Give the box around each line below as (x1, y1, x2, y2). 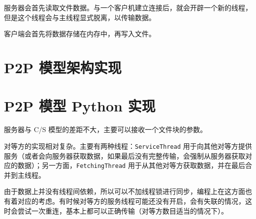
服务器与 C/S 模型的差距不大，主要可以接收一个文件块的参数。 (4, 124, 207, 135)
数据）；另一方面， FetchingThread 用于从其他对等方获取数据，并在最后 (17, 160, 245, 170)
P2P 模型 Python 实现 (4, 96, 156, 116)
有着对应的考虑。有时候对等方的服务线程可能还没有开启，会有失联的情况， (4, 195, 245, 206)
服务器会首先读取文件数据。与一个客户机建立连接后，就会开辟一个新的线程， (4, 2, 252, 12)
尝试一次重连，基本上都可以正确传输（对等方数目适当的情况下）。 (17, 205, 228, 216)
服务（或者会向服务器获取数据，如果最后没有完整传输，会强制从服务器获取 (4, 150, 245, 161)
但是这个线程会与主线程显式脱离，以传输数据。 (4, 12, 156, 22)
